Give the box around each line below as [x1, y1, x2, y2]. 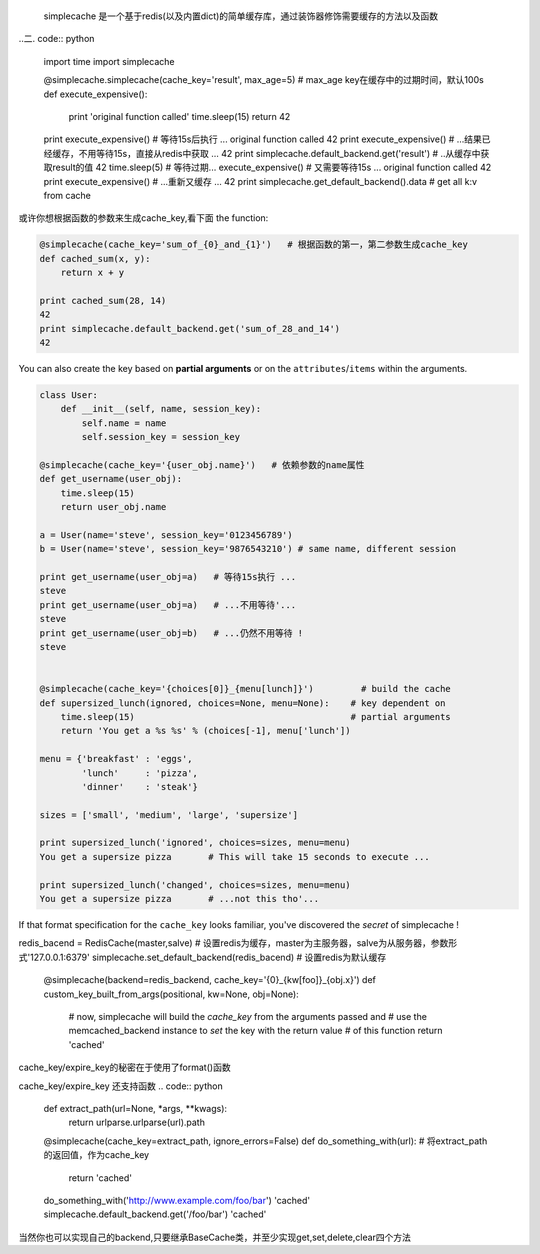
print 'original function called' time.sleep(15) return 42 [68, 110, 291, 122]
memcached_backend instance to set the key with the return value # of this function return [68, 1025, 443, 1037]
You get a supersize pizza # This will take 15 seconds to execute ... [39, 851, 430, 862]
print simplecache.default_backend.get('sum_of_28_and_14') [39, 323, 341, 334]
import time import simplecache [43, 55, 175, 67]
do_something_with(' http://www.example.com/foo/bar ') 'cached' [43, 1194, 310, 1206]
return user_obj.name [60, 501, 167, 513]
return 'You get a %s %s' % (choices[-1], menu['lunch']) [60, 725, 351, 737]
